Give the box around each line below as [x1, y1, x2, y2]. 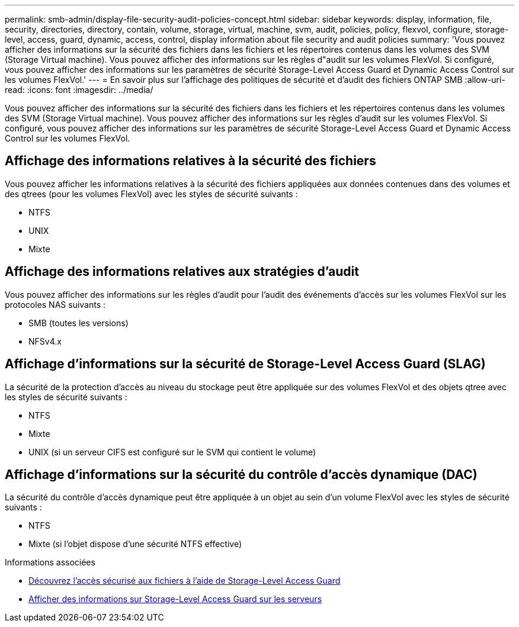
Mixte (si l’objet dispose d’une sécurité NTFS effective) [28, 539, 242, 549]
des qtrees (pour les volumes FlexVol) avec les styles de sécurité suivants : [5, 188, 298, 199]
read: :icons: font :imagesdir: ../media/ [5, 85, 153, 95]
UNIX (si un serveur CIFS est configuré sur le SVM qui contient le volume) [28, 446, 316, 457]
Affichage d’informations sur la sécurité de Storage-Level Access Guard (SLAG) [5, 356, 486, 372]
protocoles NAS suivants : [5, 299, 106, 310]
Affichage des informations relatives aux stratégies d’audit [5, 264, 359, 279]
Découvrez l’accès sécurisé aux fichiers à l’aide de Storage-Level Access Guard [28, 575, 341, 586]
